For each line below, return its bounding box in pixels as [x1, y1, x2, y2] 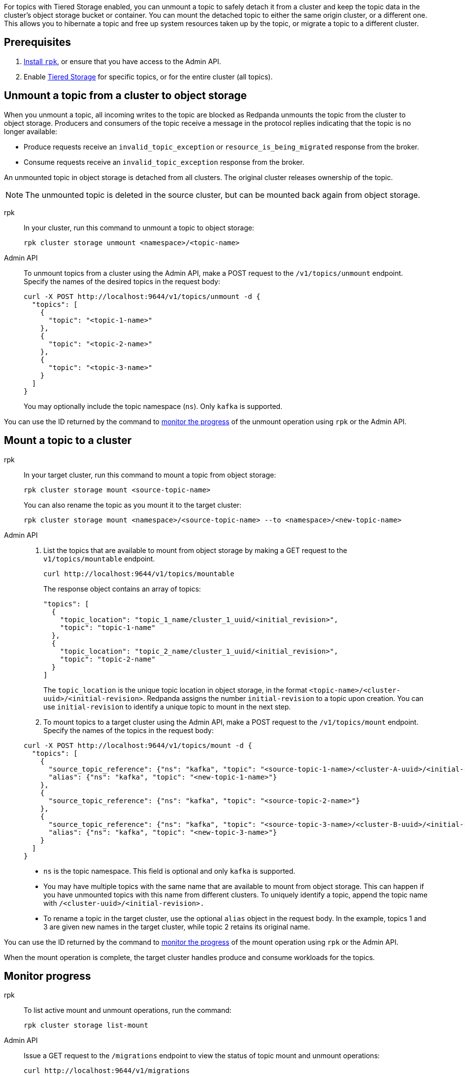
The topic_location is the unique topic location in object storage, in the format [43, 685, 307, 694]
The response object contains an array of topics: [43, 584, 201, 593]
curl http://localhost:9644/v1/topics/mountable [43, 569, 234, 578]
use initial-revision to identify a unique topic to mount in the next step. [43, 702, 291, 711]
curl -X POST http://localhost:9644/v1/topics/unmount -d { [24, 292, 261, 300]
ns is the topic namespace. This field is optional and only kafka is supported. [43, 866, 296, 875]
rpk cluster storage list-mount [24, 1021, 148, 1030]
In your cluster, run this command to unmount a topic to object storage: [24, 223, 254, 232]
